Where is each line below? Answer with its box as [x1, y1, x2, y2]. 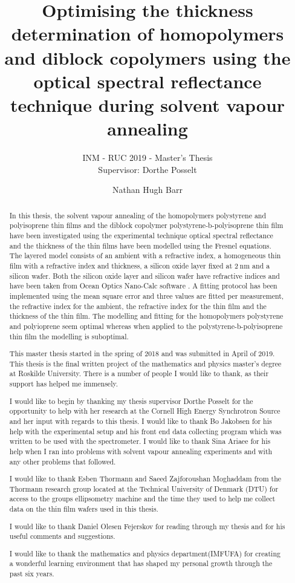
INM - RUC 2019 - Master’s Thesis [82, 151, 213, 164]
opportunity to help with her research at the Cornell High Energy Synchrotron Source [9, 406, 280, 416]
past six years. [9, 568, 54, 579]
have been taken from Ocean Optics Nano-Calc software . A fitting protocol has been [9, 281, 277, 291]
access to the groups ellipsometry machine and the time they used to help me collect [9, 493, 276, 504]
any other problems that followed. [9, 456, 116, 466]
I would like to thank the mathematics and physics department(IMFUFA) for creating [9, 548, 280, 558]
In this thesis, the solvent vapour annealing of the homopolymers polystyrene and [9, 210, 267, 220]
